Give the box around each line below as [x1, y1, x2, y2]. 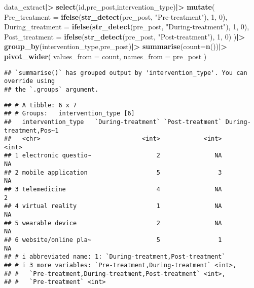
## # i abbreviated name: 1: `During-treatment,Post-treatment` [4, 253, 226, 261]
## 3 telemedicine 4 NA [4, 186, 222, 193]
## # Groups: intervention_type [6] [4, 110, 135, 117]
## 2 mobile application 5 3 [4, 169, 222, 176]
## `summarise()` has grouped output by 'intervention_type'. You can [4, 69, 247, 76]
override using [4, 77, 55, 85]
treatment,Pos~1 [4, 127, 59, 134]
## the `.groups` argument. [4, 86, 99, 93]
